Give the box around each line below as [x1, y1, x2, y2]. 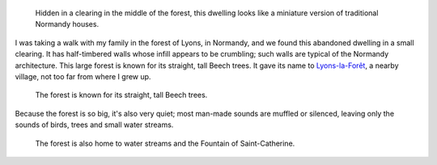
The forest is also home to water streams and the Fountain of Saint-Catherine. [35, 138, 295, 148]
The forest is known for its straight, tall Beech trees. [35, 90, 208, 100]
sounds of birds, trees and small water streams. [15, 120, 174, 129]
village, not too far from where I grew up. [15, 71, 151, 81]
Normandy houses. [35, 19, 100, 29]
